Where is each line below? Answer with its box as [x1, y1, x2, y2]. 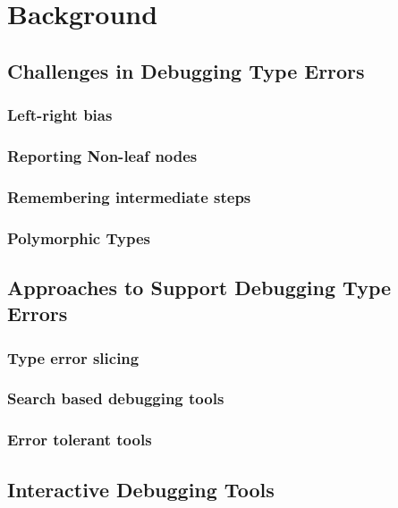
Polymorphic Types [7, 226, 150, 249]
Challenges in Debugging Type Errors [7, 56, 365, 84]
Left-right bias [7, 104, 113, 126]
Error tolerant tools [7, 428, 152, 451]
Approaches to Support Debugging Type [7, 273, 392, 301]
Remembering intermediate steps [7, 185, 251, 207]
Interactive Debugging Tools [7, 475, 275, 503]
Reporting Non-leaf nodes [7, 144, 198, 166]
